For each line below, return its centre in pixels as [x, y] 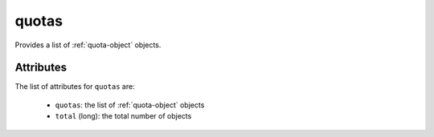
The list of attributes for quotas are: [75, 87]
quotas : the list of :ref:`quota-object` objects [130, 105]
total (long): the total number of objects [123, 116]
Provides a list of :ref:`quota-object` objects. [88, 45]
